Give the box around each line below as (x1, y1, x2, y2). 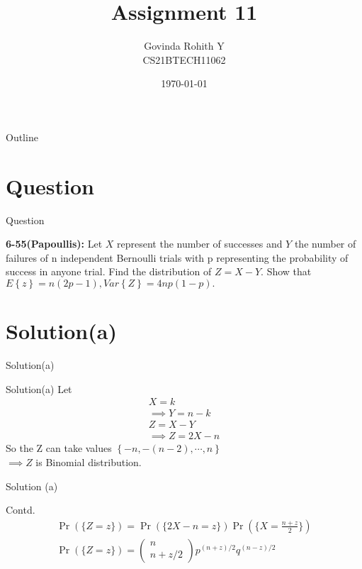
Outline (6, 129, 38, 144)
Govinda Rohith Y (144, 38, 225, 53)
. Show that (261, 264, 312, 279)
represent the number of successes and (117, 236, 283, 251)
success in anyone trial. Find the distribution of (6, 264, 212, 279)
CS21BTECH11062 (142, 52, 226, 67)
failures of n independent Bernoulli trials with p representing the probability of (6, 250, 349, 265)
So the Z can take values (6, 441, 112, 455)
